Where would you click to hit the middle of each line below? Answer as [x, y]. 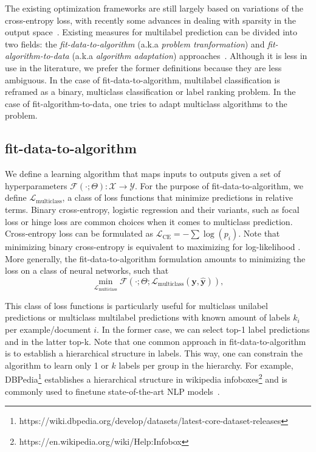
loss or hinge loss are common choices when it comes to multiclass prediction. [149, 221]
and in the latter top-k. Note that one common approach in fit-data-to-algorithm [156, 341]
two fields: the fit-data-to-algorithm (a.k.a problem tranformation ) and [135, 43]
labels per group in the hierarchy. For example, [206, 365]
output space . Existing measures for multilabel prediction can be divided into [151, 32]
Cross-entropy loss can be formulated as [79, 233]
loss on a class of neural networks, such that [87, 270]
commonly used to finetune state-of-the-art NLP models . [112, 391]
